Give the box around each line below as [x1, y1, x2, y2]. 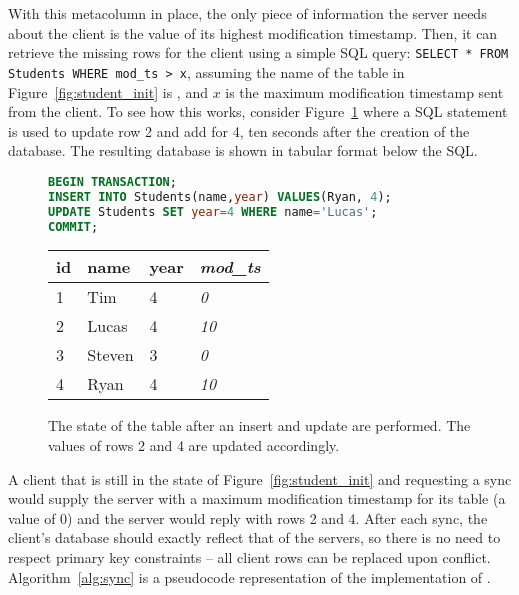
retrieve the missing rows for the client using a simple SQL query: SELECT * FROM [8, 42, 509, 63]
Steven [87, 343, 134, 367]
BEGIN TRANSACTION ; [48, 174, 177, 189]
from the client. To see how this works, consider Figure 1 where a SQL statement [8, 101, 508, 122]
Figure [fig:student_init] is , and [8, 81, 208, 102]
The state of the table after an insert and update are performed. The [48, 415, 471, 436]
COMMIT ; [48, 219, 99, 234]
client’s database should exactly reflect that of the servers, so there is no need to [8, 527, 501, 548]
